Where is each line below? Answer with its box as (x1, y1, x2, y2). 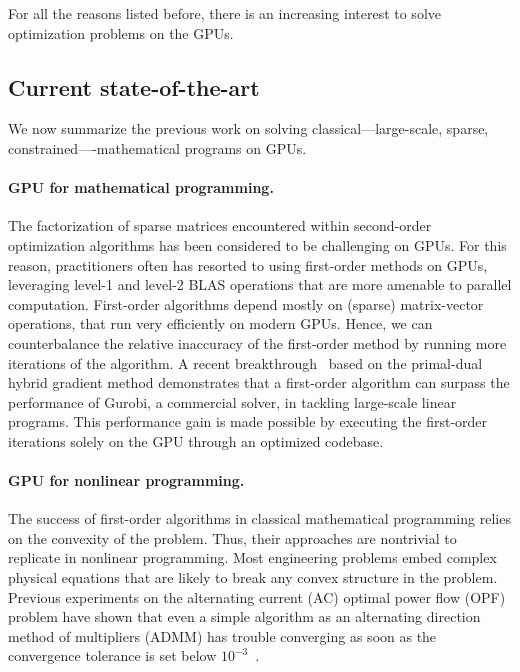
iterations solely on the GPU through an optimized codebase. (8, 430, 384, 451)
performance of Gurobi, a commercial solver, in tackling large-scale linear (8, 391, 457, 412)
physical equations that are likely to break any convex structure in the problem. (8, 567, 498, 588)
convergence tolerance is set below (8, 645, 217, 666)
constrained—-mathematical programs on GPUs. (8, 137, 307, 158)
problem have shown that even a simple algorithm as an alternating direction (8, 606, 481, 627)
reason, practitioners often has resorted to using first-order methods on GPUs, (8, 254, 488, 275)
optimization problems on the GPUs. (8, 22, 234, 43)
